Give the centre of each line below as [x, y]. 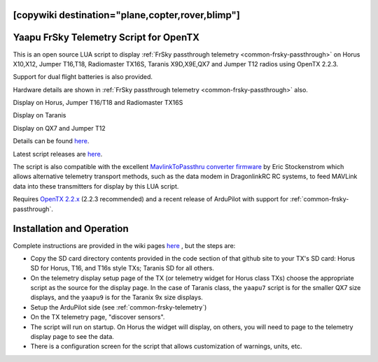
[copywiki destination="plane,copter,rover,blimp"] [127, 15]
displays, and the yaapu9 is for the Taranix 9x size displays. [117, 298]
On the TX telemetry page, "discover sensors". [98, 317]
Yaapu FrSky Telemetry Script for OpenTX [106, 37]
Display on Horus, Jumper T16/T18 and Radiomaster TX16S [98, 103]
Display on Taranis [40, 115]
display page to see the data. [72, 337]
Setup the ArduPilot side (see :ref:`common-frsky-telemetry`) [119, 307]
